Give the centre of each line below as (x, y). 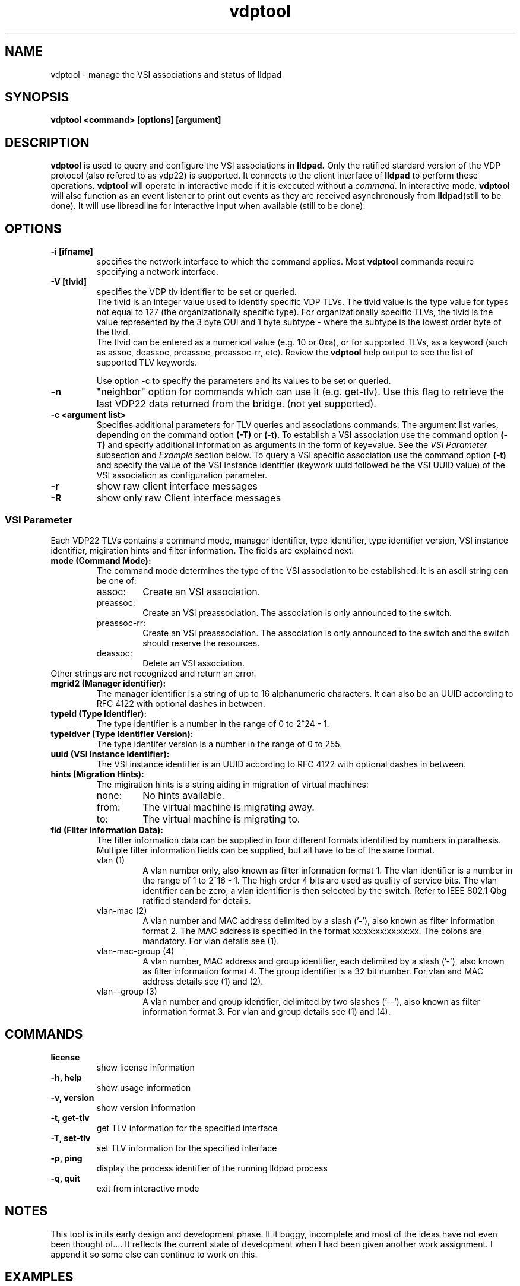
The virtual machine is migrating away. (229, 807)
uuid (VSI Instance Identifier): (110, 754)
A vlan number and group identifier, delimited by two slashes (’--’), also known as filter (311, 1001)
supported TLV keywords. (147, 363)
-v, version (72, 1097)
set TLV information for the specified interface (187, 1148)
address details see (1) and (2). (203, 981)
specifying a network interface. (158, 272)
